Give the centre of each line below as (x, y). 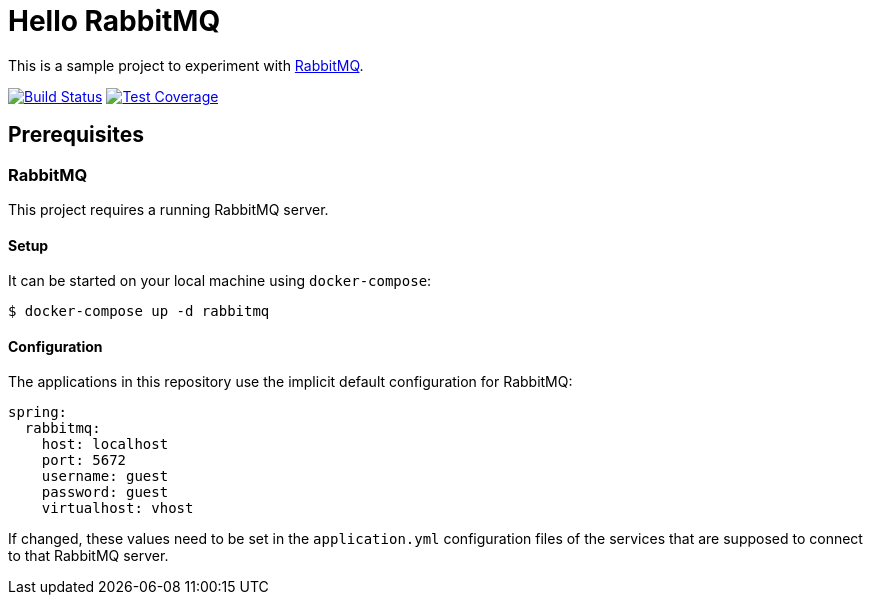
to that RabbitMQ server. (88, 556)
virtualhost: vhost (117, 508)
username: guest (105, 476)
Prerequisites (76, 135)
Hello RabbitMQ (114, 21)
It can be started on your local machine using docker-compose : (220, 281)
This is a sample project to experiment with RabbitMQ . (186, 65)
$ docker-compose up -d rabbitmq (139, 311)
